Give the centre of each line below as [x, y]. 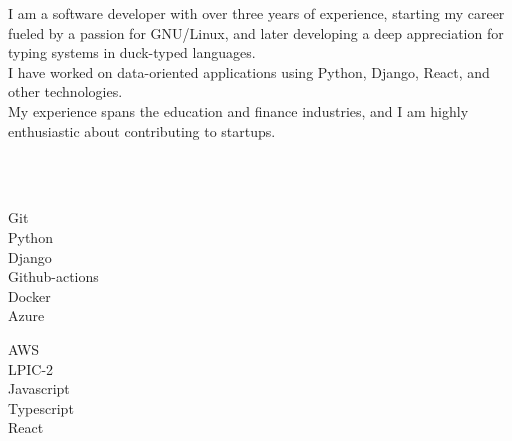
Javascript [39, 388]
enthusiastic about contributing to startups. [142, 130]
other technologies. [65, 91]
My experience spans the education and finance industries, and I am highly [238, 110]
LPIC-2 [31, 368]
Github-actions [53, 276]
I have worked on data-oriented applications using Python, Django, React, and [249, 71]
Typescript [41, 407]
